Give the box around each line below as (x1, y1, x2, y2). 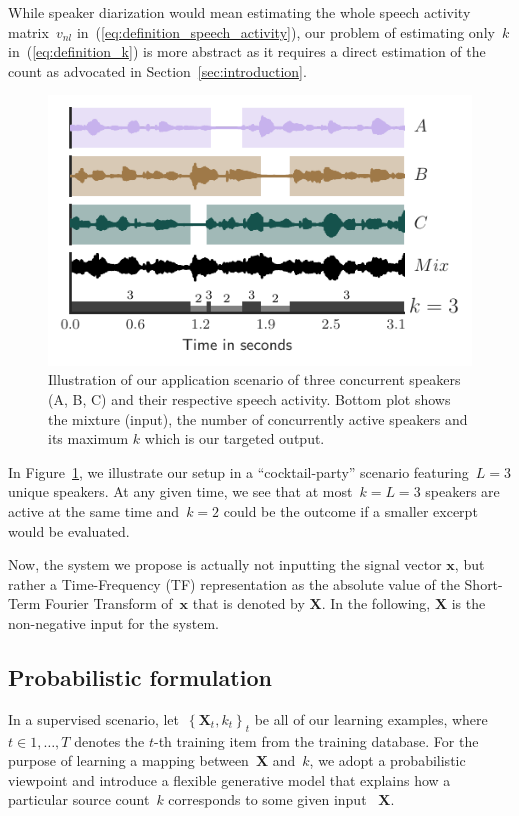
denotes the (74, 730, 145, 751)
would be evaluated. (8, 520, 130, 541)
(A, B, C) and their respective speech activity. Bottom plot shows (48, 389, 451, 410)
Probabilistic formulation (8, 661, 272, 692)
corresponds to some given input (168, 789, 367, 810)
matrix (8, 21, 49, 42)
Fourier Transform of (44, 593, 173, 614)
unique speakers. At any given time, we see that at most (8, 481, 353, 502)
